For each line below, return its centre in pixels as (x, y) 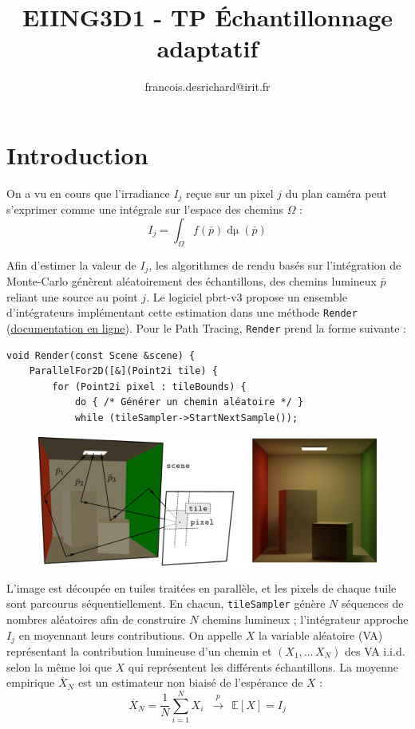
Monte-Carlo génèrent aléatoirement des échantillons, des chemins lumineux (192, 281)
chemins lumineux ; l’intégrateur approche (305, 619)
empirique (31, 682)
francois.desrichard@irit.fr (207, 87)
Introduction (77, 154)
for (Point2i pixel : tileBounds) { (149, 386)
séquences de (372, 603)
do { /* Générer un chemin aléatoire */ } (189, 402)
